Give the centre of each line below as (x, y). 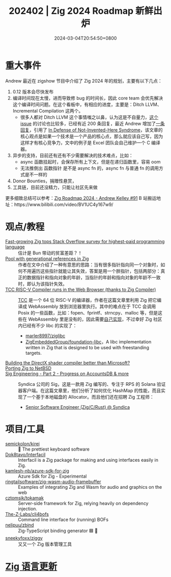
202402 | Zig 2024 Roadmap (71, 11)
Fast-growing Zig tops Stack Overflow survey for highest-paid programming (85, 241)
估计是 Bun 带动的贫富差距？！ (50, 253)
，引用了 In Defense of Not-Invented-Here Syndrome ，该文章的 (96, 130)
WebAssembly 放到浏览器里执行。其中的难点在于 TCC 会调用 (92, 306)
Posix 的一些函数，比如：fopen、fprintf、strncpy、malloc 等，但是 (88, 312)
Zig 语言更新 (31, 566)
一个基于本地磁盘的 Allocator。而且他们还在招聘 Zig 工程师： (90, 397)
